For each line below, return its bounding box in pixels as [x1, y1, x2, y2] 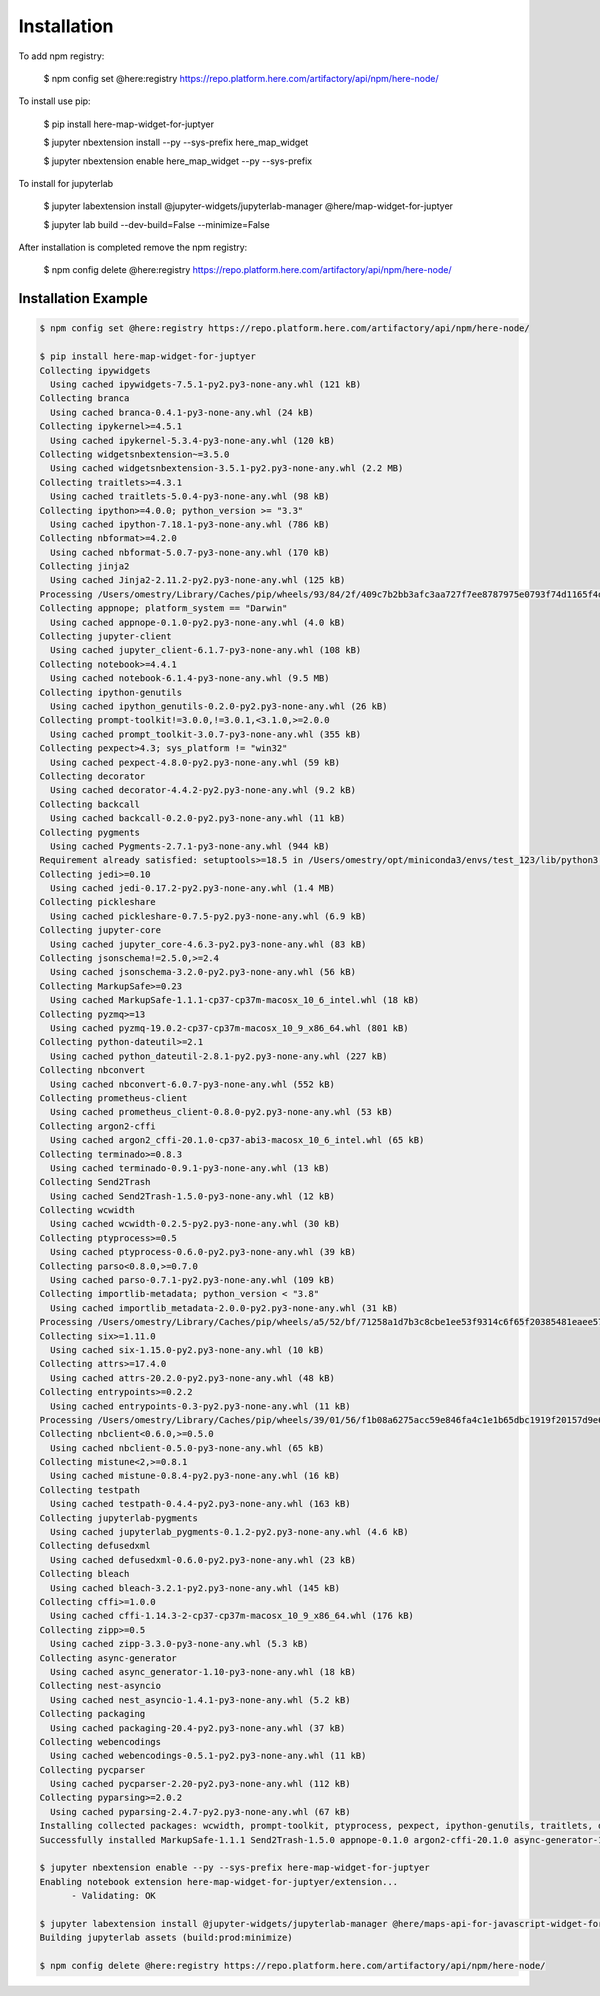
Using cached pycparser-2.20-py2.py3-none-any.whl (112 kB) [50, 1778, 351, 1790]
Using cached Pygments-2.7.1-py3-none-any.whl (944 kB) [50, 840, 330, 852]
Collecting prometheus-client [39, 1092, 188, 1104]
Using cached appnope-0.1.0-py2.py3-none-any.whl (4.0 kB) [50, 616, 346, 628]
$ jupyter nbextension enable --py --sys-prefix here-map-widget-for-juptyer [39, 1862, 430, 1874]
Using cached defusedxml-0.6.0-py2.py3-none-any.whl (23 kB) [50, 1554, 357, 1565]
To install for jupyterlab [18, 177, 114, 189]
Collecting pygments [39, 826, 140, 838]
